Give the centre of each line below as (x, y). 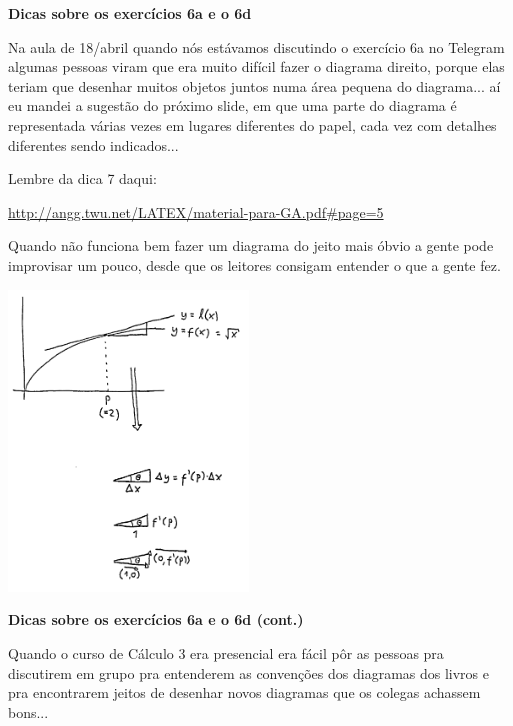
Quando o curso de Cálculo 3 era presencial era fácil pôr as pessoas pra (226, 653)
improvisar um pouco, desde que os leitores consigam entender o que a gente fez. (254, 264)
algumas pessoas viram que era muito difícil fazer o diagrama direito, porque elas (256, 66)
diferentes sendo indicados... (93, 144)
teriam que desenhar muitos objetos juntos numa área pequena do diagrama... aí (254, 85)
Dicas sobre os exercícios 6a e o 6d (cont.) (156, 619)
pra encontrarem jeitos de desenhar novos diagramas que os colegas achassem (244, 692)
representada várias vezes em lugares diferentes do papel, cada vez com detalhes (252, 124)
